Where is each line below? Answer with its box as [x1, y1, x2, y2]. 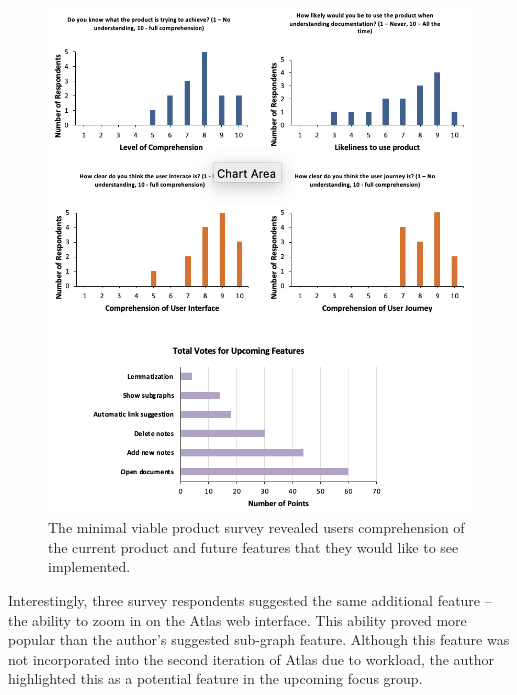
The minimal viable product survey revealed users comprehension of [48, 517, 465, 538]
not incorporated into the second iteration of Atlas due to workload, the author [8, 648, 495, 669]
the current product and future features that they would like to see [48, 536, 459, 557]
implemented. [48, 556, 131, 577]
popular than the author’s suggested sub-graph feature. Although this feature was [8, 629, 510, 650]
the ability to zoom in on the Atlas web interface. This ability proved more [8, 609, 467, 630]
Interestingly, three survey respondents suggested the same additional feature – [8, 590, 492, 611]
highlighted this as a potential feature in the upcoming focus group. [8, 668, 423, 689]
